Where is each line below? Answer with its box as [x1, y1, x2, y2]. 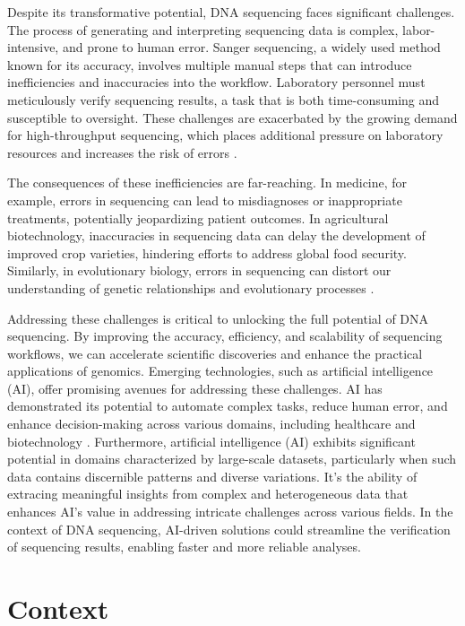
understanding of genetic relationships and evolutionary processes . [7, 278, 375, 297]
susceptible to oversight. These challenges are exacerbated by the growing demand [7, 108, 458, 126]
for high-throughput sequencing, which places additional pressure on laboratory [7, 126, 443, 144]
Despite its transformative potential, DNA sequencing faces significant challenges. [7, 3, 455, 21]
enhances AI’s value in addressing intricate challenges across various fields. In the [7, 502, 453, 521]
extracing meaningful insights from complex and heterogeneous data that [7, 484, 409, 503]
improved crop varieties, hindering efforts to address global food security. [7, 243, 407, 262]
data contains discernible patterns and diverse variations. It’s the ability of [7, 466, 418, 485]
